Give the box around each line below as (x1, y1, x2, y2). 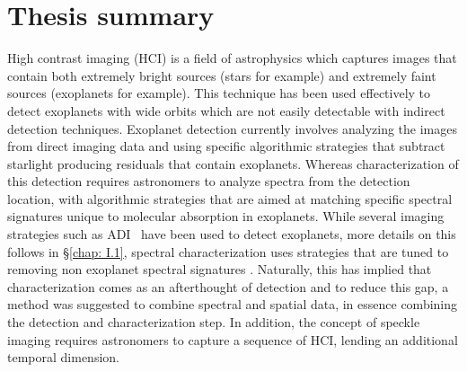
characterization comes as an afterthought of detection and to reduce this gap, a (7, 277, 449, 296)
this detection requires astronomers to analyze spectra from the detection (7, 172, 410, 190)
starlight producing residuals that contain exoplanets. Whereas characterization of (7, 154, 459, 173)
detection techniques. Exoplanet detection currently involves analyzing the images (7, 119, 458, 137)
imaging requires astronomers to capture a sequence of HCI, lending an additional (7, 330, 458, 349)
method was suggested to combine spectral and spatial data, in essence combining (7, 295, 458, 314)
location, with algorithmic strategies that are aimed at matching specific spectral (7, 189, 453, 208)
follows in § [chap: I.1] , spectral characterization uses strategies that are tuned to (7, 242, 449, 261)
